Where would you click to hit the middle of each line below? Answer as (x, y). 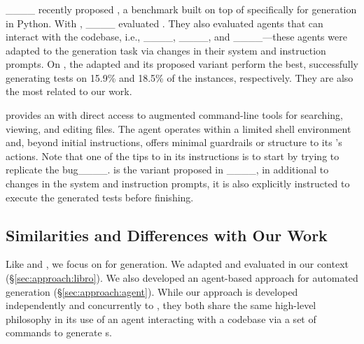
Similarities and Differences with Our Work (167, 235)
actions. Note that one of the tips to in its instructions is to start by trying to (173, 156)
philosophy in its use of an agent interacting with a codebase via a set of (161, 318)
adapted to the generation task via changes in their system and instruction (166, 50)
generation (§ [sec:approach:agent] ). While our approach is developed (152, 291)
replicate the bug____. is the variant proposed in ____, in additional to (167, 170)
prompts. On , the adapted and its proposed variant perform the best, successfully (182, 64)
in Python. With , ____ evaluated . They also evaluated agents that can (164, 23)
